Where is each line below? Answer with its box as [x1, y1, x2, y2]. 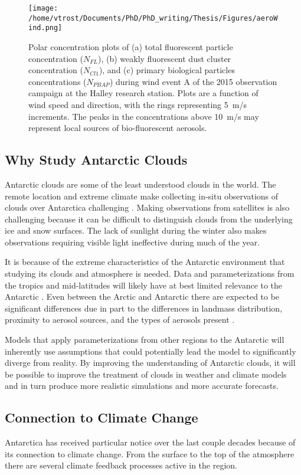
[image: [28, 4, 58, 12]
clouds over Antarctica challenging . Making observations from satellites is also [5, 201, 290, 214]
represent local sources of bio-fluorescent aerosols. [28, 122, 207, 134]
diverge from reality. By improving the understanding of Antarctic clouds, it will [5, 356, 296, 369]
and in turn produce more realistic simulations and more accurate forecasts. [5, 379, 279, 392]
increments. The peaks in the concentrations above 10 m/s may [28, 110, 259, 122]
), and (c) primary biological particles [99, 64, 235, 76]
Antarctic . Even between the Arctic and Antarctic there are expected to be [5, 290, 280, 303]
